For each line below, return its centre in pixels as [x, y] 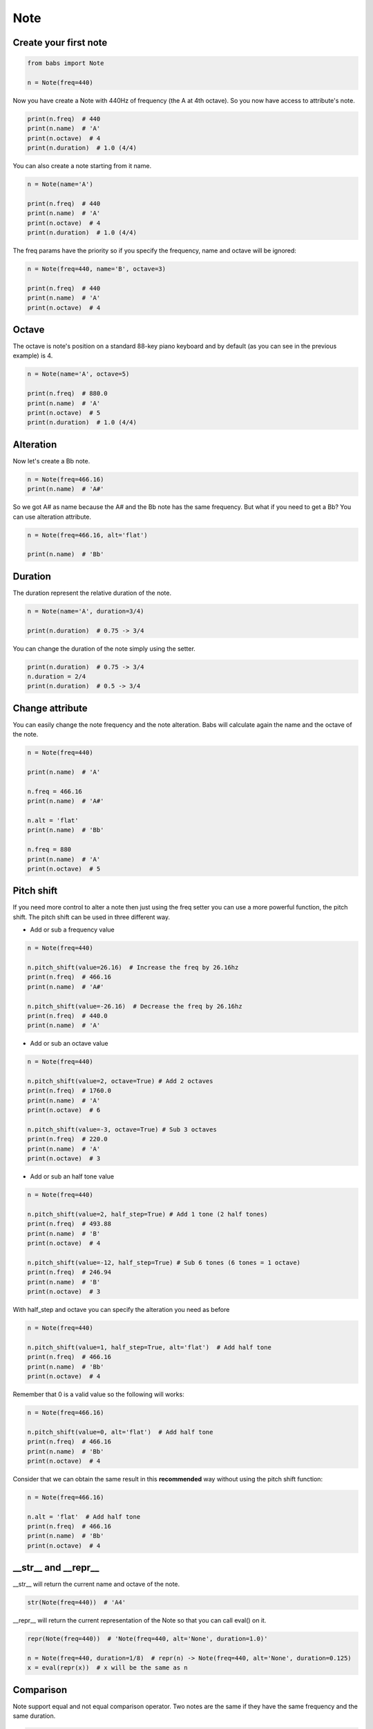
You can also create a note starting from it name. [82, 166]
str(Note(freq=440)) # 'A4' [77, 1602]
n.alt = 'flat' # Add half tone [84, 1517]
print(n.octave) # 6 [64, 1110]
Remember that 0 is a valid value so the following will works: [98, 1394]
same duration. [34, 1716]
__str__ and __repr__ [56, 1568]
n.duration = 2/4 [57, 677]
